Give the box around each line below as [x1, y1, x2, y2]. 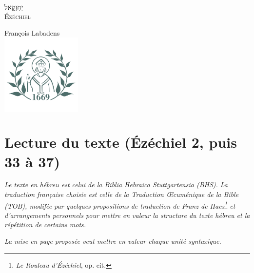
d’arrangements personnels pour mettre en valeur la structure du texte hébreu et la [4, 210, 250, 220]
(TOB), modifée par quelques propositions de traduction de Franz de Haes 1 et [4, 199, 235, 211]
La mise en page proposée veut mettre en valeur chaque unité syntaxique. [4, 236, 221, 246]
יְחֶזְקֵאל [4, 1, 23, 12]
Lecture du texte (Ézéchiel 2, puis [4, 132, 237, 152]
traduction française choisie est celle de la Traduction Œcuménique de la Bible [4, 189, 239, 199]
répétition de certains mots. [4, 219, 86, 230]
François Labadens [4, 27, 60, 38]
